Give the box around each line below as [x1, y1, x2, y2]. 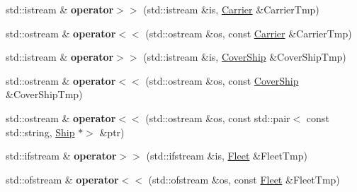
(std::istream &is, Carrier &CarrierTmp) [143, 2, 319, 16]
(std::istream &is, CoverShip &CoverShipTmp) [143, 49, 346, 64]
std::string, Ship [6, 124, 75, 139]
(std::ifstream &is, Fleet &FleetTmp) [146, 148, 307, 163]
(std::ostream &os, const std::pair [145, 110, 290, 125]
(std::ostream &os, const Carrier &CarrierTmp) [145, 25, 352, 40]
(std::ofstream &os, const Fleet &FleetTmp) [148, 172, 340, 186]
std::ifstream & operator [6, 148, 117, 163]
